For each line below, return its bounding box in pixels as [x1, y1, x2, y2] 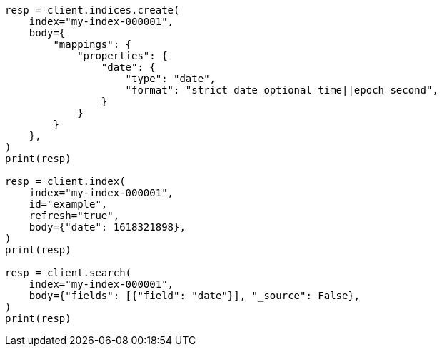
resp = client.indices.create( [5, 4, 180, 16]
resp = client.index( [5, 176, 126, 187]
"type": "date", [125, 73, 216, 84]
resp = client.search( [5, 267, 132, 278]
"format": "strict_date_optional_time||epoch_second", [125, 84, 438, 96]
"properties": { [77, 50, 168, 61]
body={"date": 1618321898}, [29, 221, 186, 233]
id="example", [29, 198, 108, 210]
